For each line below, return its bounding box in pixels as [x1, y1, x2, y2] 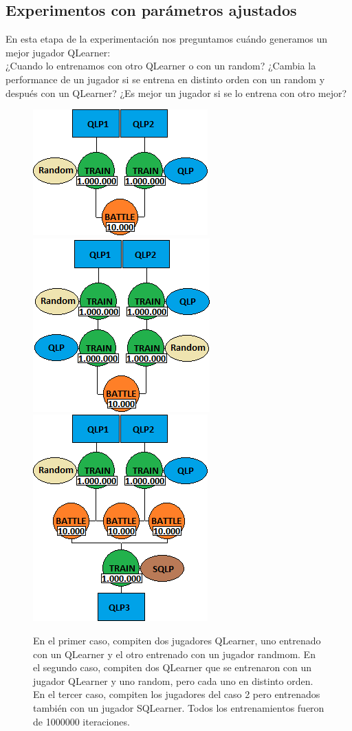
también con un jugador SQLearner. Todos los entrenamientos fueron [33, 700, 324, 714]
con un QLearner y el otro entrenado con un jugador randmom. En [33, 646, 316, 661]
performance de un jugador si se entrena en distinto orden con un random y [5, 72, 325, 86]
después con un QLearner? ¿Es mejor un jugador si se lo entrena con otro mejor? [5, 85, 347, 100]
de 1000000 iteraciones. [33, 714, 130, 728]
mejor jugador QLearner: [5, 45, 111, 59]
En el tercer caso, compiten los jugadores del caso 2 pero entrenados [33, 687, 320, 701]
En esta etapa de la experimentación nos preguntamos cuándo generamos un [5, 32, 328, 46]
